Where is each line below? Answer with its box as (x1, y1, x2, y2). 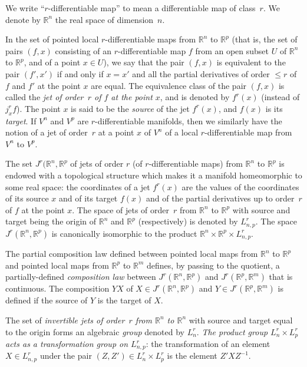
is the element (167, 349, 217, 362)
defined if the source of (5, 294, 88, 306)
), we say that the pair (103, 56, 184, 68)
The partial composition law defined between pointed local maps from (5, 247, 258, 260)
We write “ (5, 2, 45, 14)
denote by (5, 13, 41, 25)
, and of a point (24, 56, 81, 68)
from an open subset (195, 44, 269, 57)
